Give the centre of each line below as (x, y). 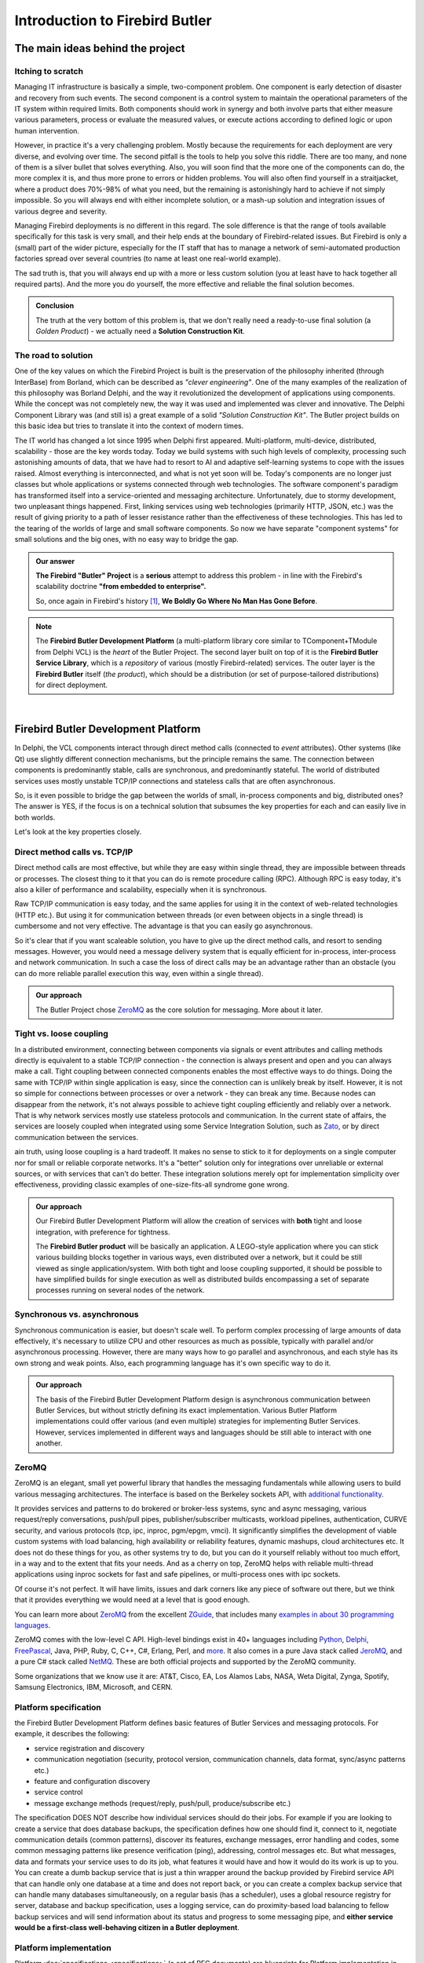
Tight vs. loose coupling (62, 1034)
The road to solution (54, 355)
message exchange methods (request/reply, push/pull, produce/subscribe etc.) (163, 1803)
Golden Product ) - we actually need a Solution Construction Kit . (140, 331)
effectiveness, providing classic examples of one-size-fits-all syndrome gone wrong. (152, 1185)
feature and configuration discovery (92, 1781)
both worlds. (35, 817)
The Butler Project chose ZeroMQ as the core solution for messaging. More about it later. (179, 1010)
